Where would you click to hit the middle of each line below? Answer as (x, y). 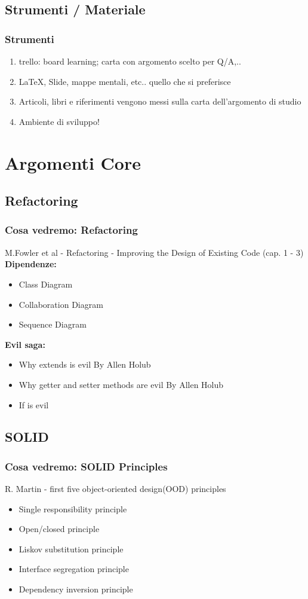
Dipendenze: (31, 264)
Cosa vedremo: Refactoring (71, 230)
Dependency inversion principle (76, 589)
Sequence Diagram (53, 324)
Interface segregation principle (74, 569)
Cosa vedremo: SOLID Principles (86, 466)
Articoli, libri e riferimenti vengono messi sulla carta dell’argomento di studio (160, 101)
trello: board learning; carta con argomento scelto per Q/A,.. (130, 61)
